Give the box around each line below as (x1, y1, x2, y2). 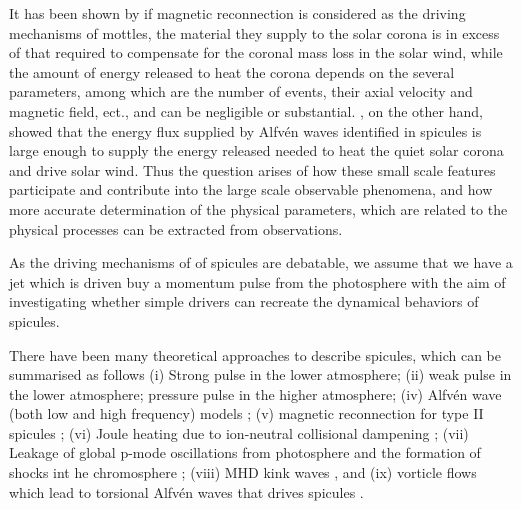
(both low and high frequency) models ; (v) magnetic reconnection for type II (9, 403, 484, 424)
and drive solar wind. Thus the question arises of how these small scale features (9, 159, 496, 180)
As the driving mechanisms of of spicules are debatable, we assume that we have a (9, 252, 513, 273)
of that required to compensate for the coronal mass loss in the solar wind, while (9, 42, 503, 63)
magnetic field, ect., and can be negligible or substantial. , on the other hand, (9, 100, 483, 121)
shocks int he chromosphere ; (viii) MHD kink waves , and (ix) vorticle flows (9, 462, 477, 483)
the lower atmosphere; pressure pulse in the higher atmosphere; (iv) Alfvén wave (9, 383, 502, 404)
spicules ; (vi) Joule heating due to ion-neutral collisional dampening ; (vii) (9, 422, 469, 443)
